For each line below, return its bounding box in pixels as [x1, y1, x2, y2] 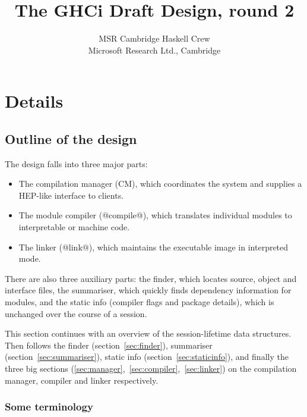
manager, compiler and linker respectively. [5, 374, 159, 386]
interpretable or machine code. [18, 221, 130, 233]
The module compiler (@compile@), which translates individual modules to [18, 209, 292, 221]
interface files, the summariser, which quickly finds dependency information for [5, 284, 292, 296]
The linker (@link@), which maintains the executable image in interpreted [18, 240, 289, 253]
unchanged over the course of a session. [5, 307, 147, 319]
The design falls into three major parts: [5, 157, 148, 170]
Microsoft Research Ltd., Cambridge [88, 43, 221, 56]
